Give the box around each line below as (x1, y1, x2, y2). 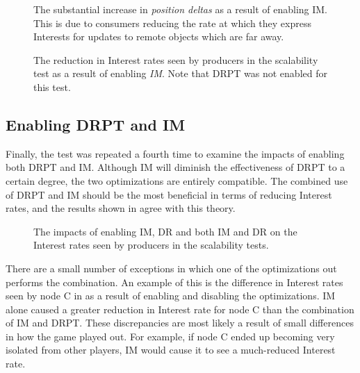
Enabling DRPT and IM (6, 113, 186, 135)
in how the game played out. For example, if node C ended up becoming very (6, 329, 335, 343)
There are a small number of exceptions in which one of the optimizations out (6, 260, 337, 275)
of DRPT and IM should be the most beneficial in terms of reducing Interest (6, 187, 332, 201)
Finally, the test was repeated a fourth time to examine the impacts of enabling (6, 146, 345, 160)
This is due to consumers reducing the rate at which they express (33, 15, 311, 30)
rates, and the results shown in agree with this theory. (6, 201, 236, 215)
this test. (33, 79, 71, 94)
